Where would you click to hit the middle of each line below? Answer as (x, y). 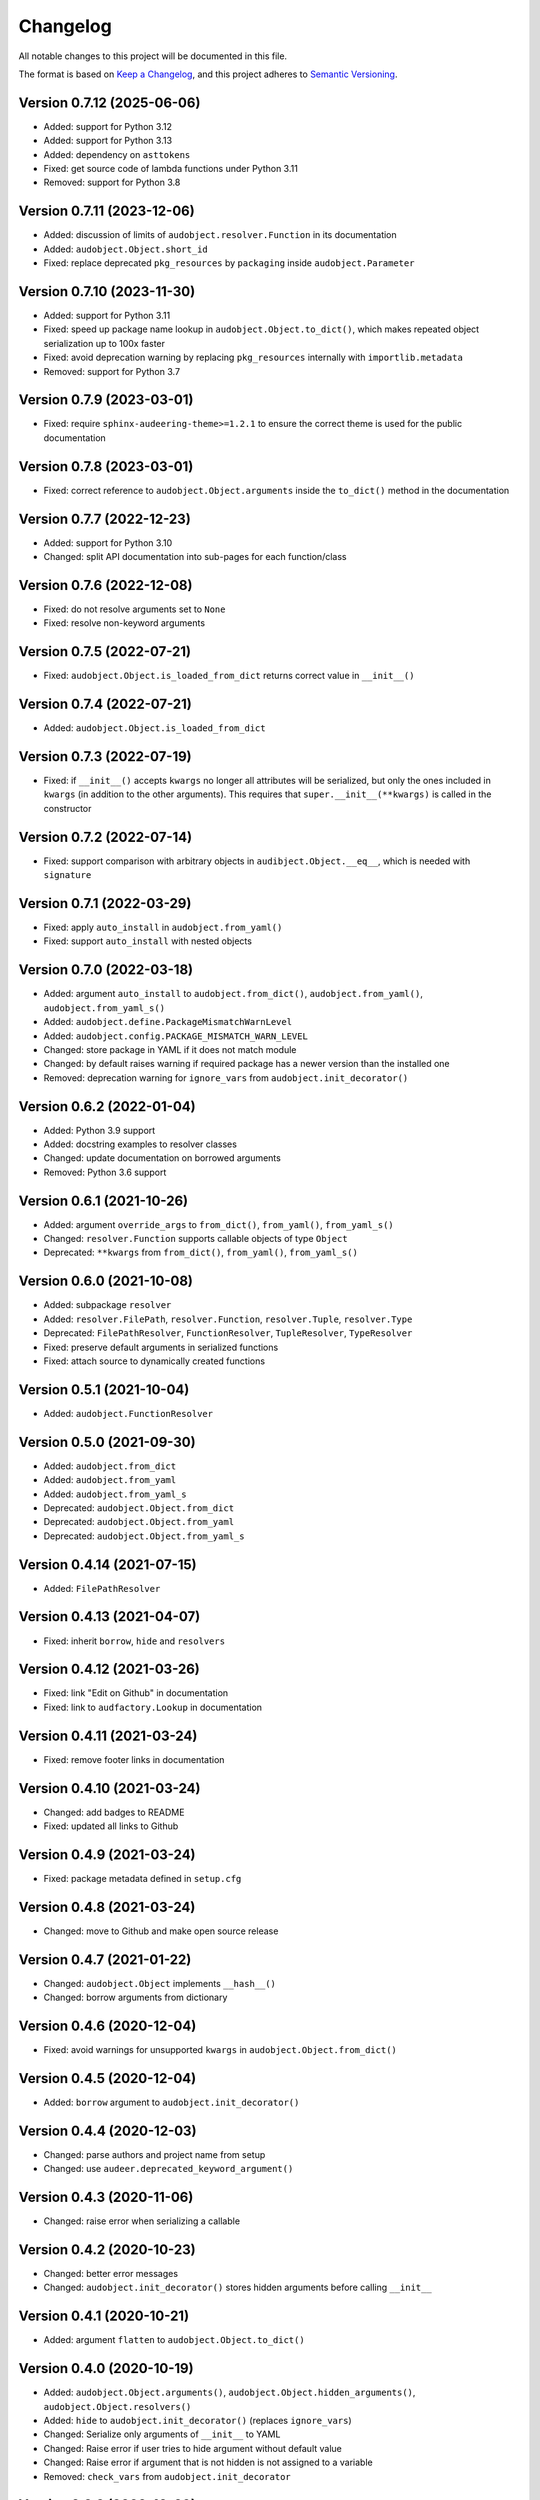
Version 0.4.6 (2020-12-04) (107, 2025)
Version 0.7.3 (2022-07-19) (105, 756)
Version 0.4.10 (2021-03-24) (109, 1788)
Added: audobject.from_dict (110, 1466)
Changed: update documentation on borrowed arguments (162, 1158)
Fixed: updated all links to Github (111, 1826)
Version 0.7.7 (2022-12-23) (105, 518)
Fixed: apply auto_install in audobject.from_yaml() (163, 927)
